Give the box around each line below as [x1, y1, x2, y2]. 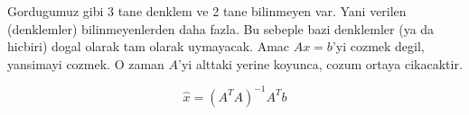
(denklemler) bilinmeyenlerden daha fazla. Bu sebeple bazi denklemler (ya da [7, 19, 435, 38]
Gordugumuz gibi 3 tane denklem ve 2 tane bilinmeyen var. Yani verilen [7, 2, 407, 20]
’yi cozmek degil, [332, 37, 425, 56]
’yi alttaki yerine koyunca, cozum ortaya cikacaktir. [178, 54, 463, 73]
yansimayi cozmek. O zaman [7, 54, 164, 73]
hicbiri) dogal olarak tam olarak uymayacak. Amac [7, 37, 290, 56]
